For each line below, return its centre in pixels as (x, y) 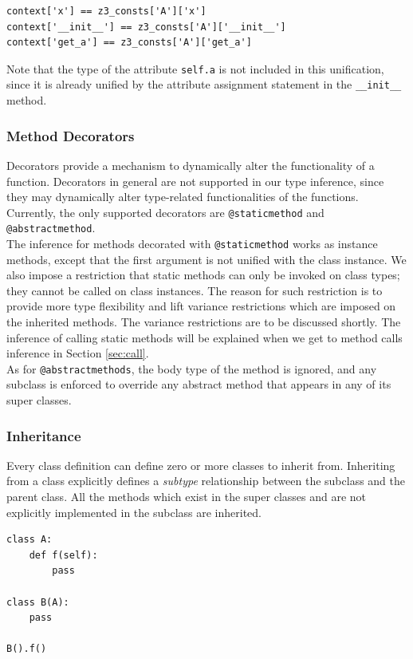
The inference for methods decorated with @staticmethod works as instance (192, 243)
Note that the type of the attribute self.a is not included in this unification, (195, 68)
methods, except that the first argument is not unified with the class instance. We (206, 259)
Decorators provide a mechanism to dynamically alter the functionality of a (191, 165)
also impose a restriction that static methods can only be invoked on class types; (203, 275)
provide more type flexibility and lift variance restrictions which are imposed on (201, 306)
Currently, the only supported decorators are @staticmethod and (165, 212)
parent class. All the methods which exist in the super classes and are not (187, 497)
